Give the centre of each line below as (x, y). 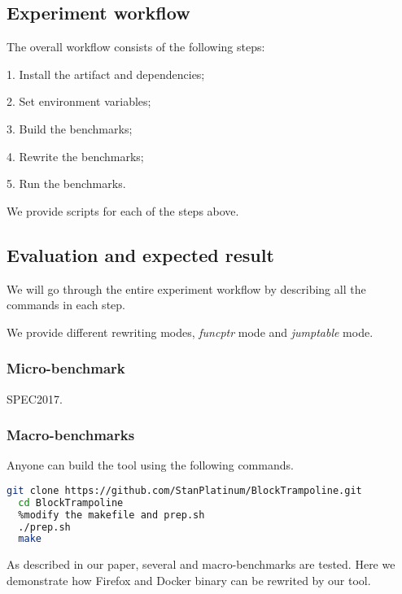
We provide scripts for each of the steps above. (123, 210)
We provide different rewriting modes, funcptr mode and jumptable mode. (190, 332)
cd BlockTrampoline (71, 502)
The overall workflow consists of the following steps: (136, 47)
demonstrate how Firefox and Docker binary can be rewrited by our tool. (189, 580)
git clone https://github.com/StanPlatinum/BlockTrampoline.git (184, 490)
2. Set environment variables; (79, 101)
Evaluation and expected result (140, 254)
